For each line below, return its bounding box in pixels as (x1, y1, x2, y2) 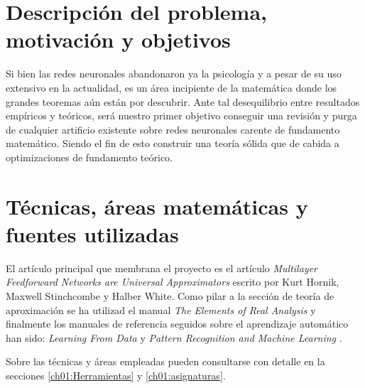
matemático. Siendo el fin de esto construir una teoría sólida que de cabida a (6, 136, 339, 151)
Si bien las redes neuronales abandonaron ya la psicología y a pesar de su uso (6, 66, 342, 81)
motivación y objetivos (6, 25, 231, 54)
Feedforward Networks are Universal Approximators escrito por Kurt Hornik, (6, 274, 339, 289)
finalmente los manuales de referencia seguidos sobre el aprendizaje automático (6, 316, 349, 331)
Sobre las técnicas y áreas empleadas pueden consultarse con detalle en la (6, 354, 325, 369)
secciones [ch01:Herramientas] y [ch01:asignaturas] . (6, 367, 226, 382)
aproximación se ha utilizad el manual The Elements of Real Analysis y (6, 302, 316, 317)
